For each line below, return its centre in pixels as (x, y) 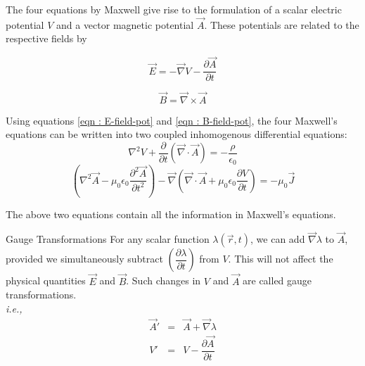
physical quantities (46, 280)
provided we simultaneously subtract (84, 259)
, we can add (278, 239)
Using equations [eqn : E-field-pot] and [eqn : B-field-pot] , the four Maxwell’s (172, 120)
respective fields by (46, 38)
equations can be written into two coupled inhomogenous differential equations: (177, 134)
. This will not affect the (281, 259)
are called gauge (277, 280)
